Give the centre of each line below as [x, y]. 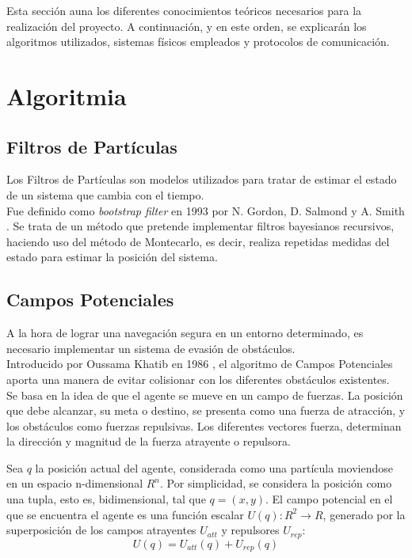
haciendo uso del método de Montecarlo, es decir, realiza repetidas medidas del [198, 241]
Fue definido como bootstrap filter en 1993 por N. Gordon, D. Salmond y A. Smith [206, 210]
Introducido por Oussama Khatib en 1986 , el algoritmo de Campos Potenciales [200, 364]
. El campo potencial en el [329, 499]
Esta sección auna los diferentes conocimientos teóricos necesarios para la [184, 10]
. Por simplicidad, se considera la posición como [276, 483]
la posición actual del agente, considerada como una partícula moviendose [214, 467]
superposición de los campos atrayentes [101, 530]
